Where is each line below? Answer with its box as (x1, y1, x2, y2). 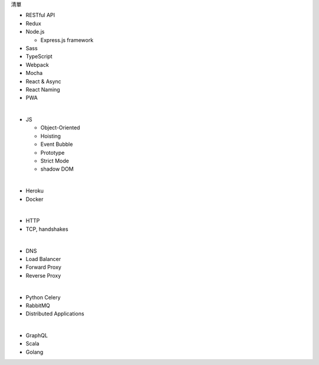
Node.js (25, 28, 45, 35)
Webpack (25, 61, 50, 68)
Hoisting (40, 132, 61, 139)
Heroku (25, 187, 44, 194)
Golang (25, 348, 44, 356)
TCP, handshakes (25, 225, 69, 233)
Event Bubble (40, 141, 73, 148)
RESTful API (25, 12, 56, 19)
